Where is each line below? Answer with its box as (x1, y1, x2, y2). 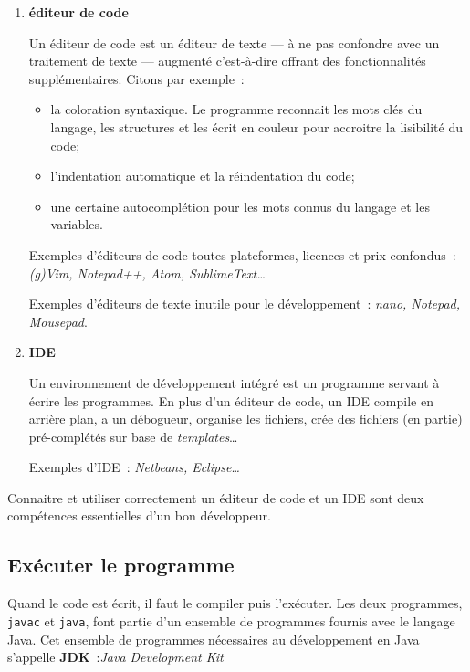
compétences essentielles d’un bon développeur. (7, 506, 271, 525)
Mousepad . (28, 311, 88, 331)
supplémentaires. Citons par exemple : (28, 68, 245, 88)
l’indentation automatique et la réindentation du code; (50, 166, 355, 185)
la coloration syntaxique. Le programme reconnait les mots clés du (50, 100, 423, 119)
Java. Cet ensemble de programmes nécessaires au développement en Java (7, 629, 420, 648)
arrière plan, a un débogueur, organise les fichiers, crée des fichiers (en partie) (28, 409, 463, 428)
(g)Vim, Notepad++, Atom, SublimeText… (28, 263, 266, 282)
